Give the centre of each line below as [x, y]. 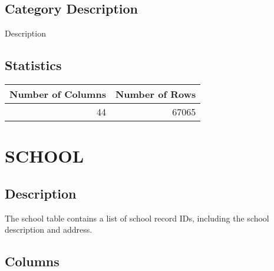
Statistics [33, 65]
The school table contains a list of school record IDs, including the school [137, 218]
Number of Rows [156, 94]
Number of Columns [58, 94]
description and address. [49, 229]
